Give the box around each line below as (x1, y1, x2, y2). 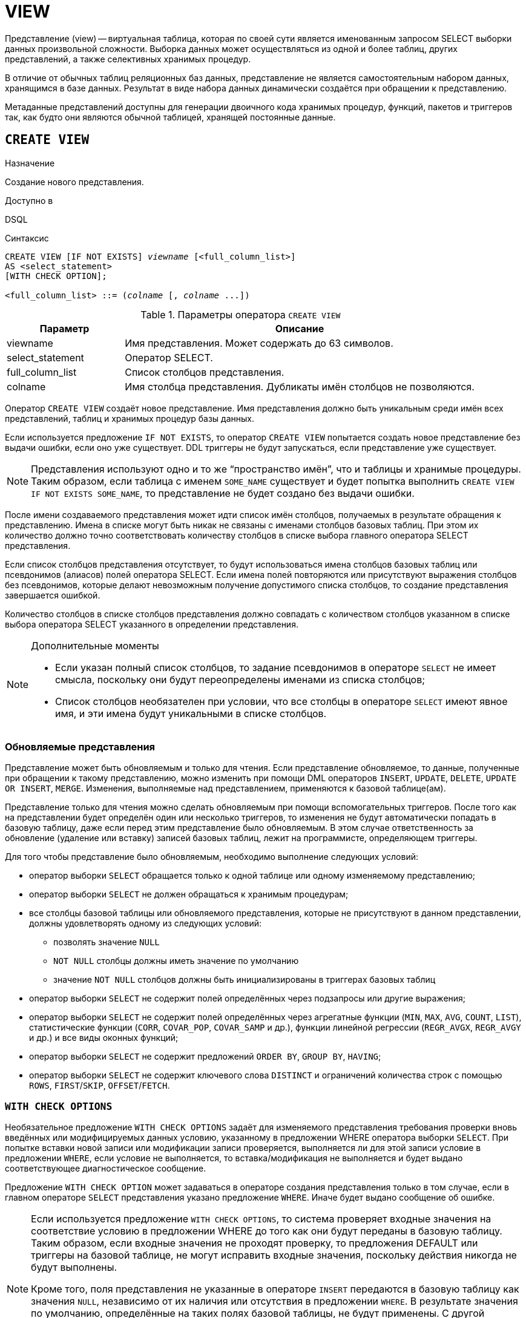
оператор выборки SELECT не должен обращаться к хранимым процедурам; (29, 889, 349, 900)
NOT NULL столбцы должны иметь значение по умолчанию (53, 956, 299, 966)
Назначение (5, 157, 55, 168)
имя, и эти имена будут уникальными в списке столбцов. (55, 707, 327, 720)
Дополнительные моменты (31, 639, 159, 652)
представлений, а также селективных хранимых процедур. (5, 53, 251, 64)
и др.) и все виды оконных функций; (29, 1032, 179, 1043)
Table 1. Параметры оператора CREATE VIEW (140, 308, 341, 321)
